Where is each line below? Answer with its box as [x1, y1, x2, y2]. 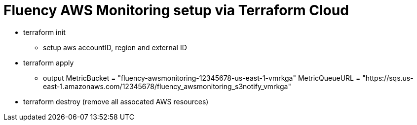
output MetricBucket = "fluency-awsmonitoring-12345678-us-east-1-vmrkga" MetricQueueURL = [43, 73, 361, 82]
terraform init [23, 28, 66, 36]
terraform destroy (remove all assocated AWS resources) [23, 97, 209, 106]
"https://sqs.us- [362, 73, 414, 82]
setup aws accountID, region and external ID [43, 43, 187, 52]
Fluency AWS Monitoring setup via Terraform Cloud [3, 2, 349, 19]
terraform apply [23, 58, 74, 67]
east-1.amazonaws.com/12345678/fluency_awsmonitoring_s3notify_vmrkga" [43, 82, 291, 91]
